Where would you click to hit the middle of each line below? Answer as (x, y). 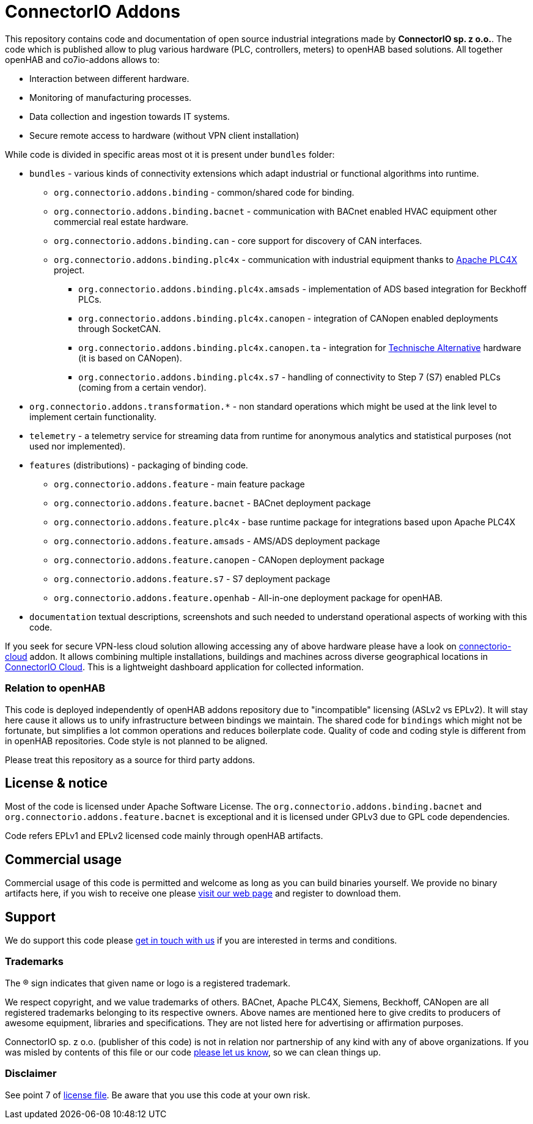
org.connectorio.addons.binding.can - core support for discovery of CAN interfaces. (238, 240)
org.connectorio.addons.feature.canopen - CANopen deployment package (219, 560)
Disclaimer (31, 1074)
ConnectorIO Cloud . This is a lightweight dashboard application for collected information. (184, 667)
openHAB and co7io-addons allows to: (83, 59)
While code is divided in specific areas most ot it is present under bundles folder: (170, 154)
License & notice (57, 783)
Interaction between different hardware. (109, 78)
